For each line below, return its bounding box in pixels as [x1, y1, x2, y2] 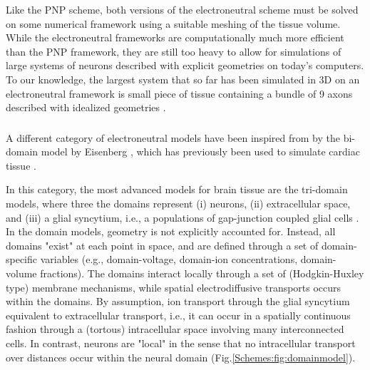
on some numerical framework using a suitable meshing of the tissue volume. [6, 16, 341, 31]
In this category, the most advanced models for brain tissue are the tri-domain [6, 182, 348, 197]
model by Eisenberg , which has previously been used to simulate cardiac [41, 144, 360, 159]
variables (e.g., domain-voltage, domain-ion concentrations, [40, 252, 298, 267]
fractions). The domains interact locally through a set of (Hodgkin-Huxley [40, 266, 364, 281]
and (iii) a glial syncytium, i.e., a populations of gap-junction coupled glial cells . [6, 210, 359, 225]
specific [6, 252, 38, 267]
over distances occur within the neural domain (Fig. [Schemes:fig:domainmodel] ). [6, 349, 356, 364]
